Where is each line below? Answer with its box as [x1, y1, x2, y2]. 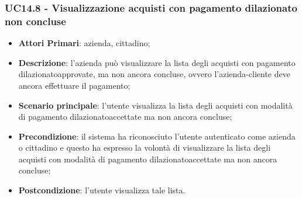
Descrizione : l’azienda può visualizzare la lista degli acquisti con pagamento [18, 56, 296, 68]
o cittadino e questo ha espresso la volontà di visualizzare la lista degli [18, 141, 271, 154]
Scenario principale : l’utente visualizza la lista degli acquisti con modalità [18, 99, 293, 111]
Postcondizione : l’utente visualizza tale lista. [18, 184, 186, 196]
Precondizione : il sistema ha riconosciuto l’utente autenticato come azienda [18, 130, 296, 142]
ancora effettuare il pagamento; [18, 79, 131, 91]
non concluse [5, 13, 66, 28]
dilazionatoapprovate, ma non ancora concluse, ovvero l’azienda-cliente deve [18, 68, 290, 80]
